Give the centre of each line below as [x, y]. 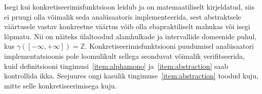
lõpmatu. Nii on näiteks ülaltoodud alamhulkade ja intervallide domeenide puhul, [130, 36]
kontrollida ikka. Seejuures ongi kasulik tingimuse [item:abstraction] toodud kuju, [131, 76]
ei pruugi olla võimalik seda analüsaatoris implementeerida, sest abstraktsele [123, 16]
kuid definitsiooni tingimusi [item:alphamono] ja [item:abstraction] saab [116, 66]
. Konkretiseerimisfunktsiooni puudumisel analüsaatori [169, 46]
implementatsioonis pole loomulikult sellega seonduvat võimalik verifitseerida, [124, 56]
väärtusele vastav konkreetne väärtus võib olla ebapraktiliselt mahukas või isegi [127, 26]
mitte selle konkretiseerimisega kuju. [61, 85]
